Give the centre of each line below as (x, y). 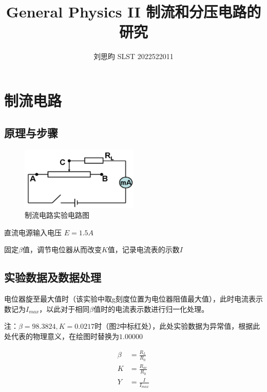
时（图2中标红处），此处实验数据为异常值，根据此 (177, 326)
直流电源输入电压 (33, 232)
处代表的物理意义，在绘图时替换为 (62, 336)
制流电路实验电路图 (57, 215)
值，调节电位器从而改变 (62, 249)
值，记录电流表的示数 (144, 249)
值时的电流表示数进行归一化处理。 (151, 309)
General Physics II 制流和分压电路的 (133, 12)
